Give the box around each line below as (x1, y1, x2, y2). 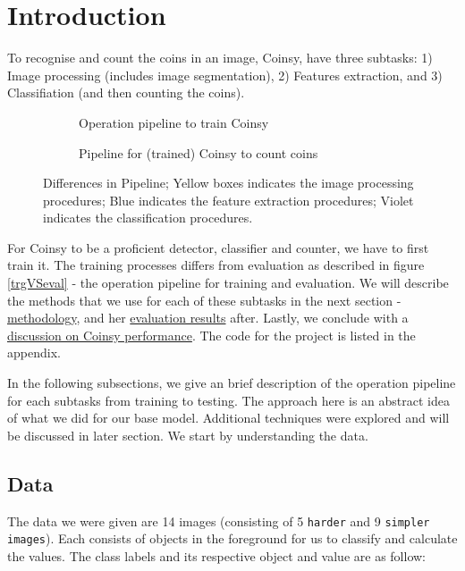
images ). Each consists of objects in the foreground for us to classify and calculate (7, 529, 458, 548)
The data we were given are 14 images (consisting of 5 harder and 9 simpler (7, 511, 430, 530)
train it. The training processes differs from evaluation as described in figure (7, 256, 425, 274)
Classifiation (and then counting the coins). (7, 83, 245, 102)
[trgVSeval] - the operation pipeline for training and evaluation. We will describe (7, 273, 449, 292)
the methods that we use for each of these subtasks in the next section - (7, 290, 402, 309)
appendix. (7, 343, 61, 362)
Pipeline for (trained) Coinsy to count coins (79, 143, 318, 162)
